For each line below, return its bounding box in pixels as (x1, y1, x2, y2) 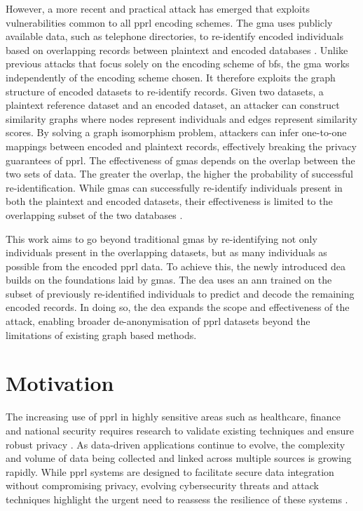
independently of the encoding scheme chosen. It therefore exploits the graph (6, 69, 336, 84)
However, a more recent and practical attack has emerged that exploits (6, 1, 310, 15)
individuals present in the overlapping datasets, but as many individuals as (6, 245, 327, 260)
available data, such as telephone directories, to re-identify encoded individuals (6, 29, 343, 44)
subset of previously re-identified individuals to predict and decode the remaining (6, 286, 355, 300)
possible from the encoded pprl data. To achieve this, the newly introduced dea (6, 258, 345, 273)
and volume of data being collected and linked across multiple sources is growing (6, 451, 352, 465)
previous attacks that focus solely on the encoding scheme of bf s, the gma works (6, 56, 350, 71)
